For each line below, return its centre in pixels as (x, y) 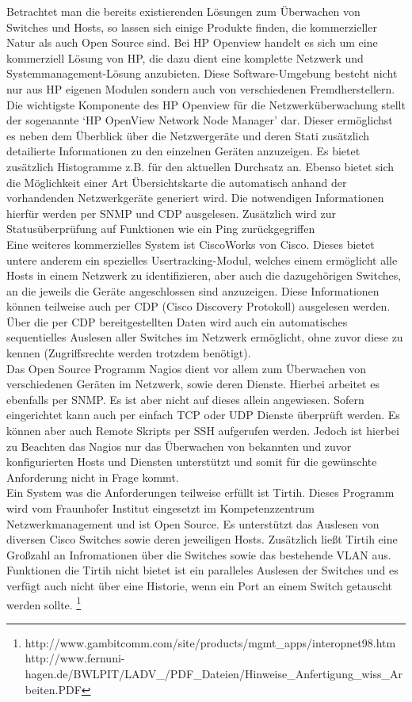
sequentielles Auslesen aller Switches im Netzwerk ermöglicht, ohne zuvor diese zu (205, 337)
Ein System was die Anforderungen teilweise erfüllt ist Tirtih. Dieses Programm (200, 492)
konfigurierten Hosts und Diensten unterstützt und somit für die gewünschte (192, 462)
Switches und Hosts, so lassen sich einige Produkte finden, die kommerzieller (192, 27)
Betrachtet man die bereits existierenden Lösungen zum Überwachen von (183, 11)
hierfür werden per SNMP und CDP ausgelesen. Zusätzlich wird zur (172, 213)
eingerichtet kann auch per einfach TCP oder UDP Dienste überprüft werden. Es (203, 415)
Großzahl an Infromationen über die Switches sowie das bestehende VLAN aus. (199, 554)
